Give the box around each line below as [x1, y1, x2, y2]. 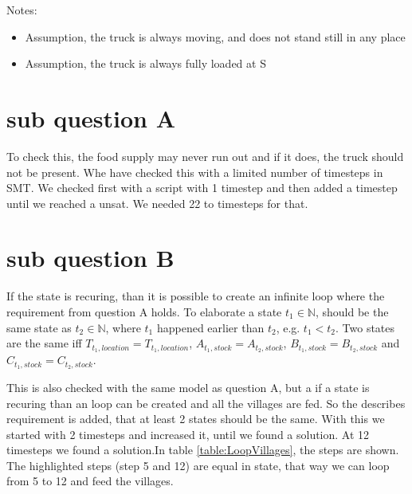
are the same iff [6, 335, 82, 351]
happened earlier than [156, 319, 265, 335]
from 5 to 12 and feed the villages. [6, 472, 174, 489]
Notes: [6, 2, 37, 18]
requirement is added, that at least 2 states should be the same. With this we [6, 410, 385, 427]
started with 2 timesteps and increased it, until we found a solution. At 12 [6, 425, 370, 442]
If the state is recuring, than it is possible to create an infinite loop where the [6, 288, 385, 304]
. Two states [335, 319, 395, 335]
